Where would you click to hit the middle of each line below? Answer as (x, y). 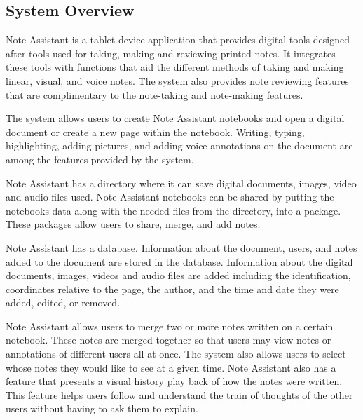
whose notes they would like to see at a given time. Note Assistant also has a (171, 367)
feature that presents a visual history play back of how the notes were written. (174, 381)
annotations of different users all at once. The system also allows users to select (176, 354)
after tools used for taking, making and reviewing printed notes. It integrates (171, 53)
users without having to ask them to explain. (102, 408)
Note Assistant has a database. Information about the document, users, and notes (181, 247)
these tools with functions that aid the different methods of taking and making (175, 67)
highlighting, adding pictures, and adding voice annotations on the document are (179, 145)
